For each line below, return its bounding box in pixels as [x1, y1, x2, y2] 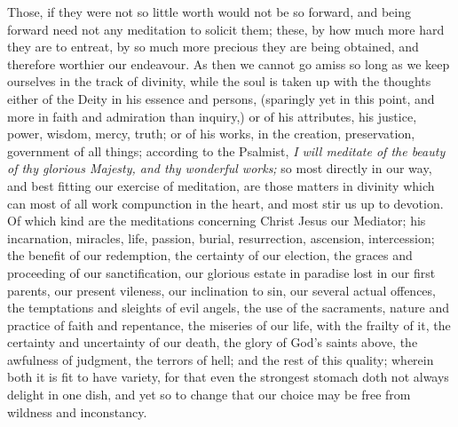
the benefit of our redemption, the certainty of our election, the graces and [7, 246, 413, 265]
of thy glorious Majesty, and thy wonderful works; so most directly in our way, [7, 159, 432, 178]
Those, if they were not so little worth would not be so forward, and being [7, 3, 411, 20]
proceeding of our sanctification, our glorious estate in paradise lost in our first [7, 263, 436, 281]
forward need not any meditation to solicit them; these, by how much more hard [7, 20, 445, 38]
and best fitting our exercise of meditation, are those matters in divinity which [7, 176, 435, 194]
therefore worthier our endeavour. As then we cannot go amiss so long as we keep [7, 54, 450, 73]
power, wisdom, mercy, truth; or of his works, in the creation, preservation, [7, 124, 415, 143]
